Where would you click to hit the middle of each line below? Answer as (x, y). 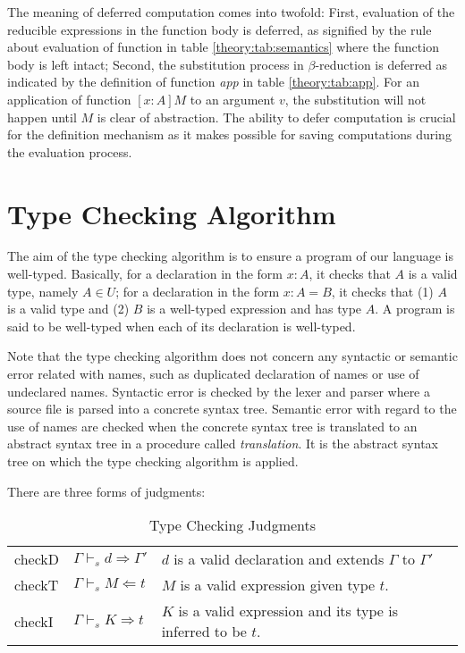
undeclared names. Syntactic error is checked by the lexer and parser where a (219, 391)
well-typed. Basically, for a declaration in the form (145, 274)
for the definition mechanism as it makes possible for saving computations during (229, 134)
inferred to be (204, 632)
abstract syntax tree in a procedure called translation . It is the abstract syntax (223, 444)
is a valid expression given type (278, 585)
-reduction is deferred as (381, 64)
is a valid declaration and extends (279, 559)
